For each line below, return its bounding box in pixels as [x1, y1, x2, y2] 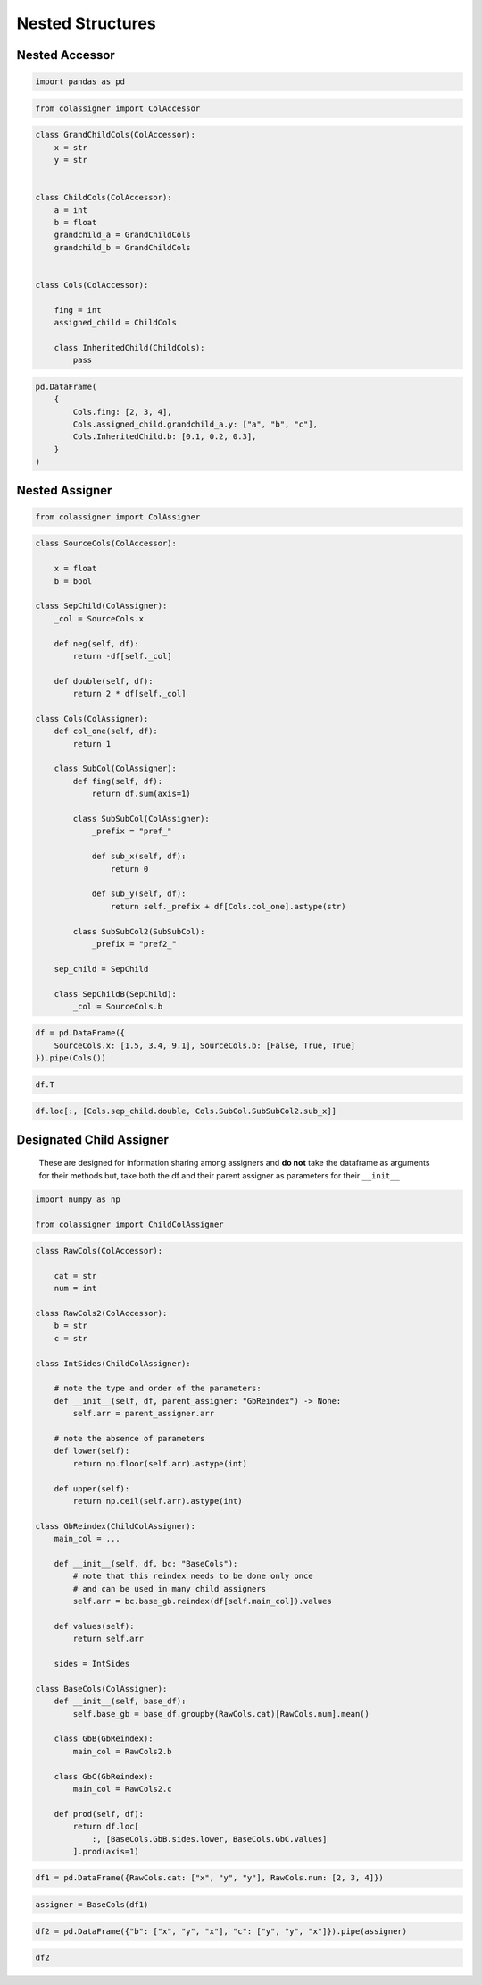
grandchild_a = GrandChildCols [54, 230, 191, 241]
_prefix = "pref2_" [91, 939, 178, 949]
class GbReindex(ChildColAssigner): [35, 1521, 196, 1531]
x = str [54, 142, 88, 152]
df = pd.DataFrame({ [35, 1028, 125, 1038]
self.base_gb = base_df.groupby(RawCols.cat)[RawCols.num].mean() [72, 1709, 370, 1719]
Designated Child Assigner [16, 1132, 170, 1147]
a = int [54, 205, 88, 215]
